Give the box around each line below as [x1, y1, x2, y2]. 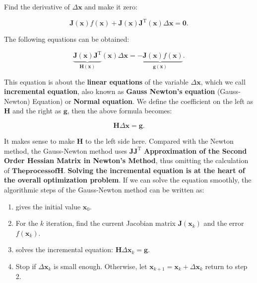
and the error [203, 218, 244, 228]
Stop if [15, 261, 36, 271]
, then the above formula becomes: [67, 105, 172, 116]
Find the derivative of [4, 1, 70, 11]
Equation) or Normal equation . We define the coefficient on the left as [32, 95, 254, 106]
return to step [205, 261, 248, 271]
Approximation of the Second [143, 145, 247, 156]
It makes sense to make [4, 136, 75, 146]
